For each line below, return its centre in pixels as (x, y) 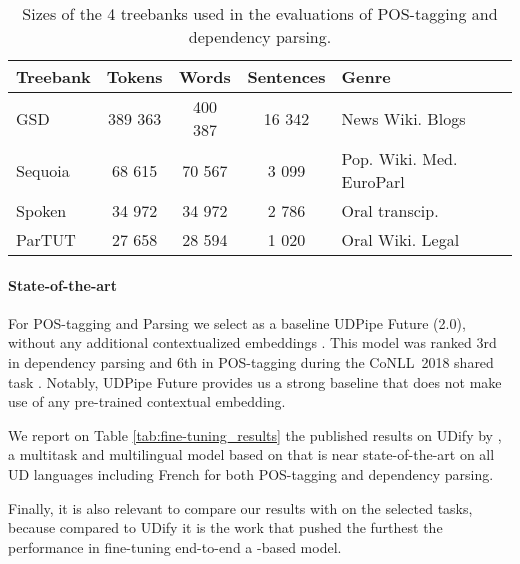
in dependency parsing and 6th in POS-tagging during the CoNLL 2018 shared (251, 361)
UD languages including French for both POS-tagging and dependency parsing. (251, 473)
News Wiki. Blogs (403, 118)
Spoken (41, 210)
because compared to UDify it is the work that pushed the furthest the (225, 527)
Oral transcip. (390, 210)
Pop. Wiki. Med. (399, 158)
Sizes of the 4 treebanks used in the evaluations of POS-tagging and (260, 13)
